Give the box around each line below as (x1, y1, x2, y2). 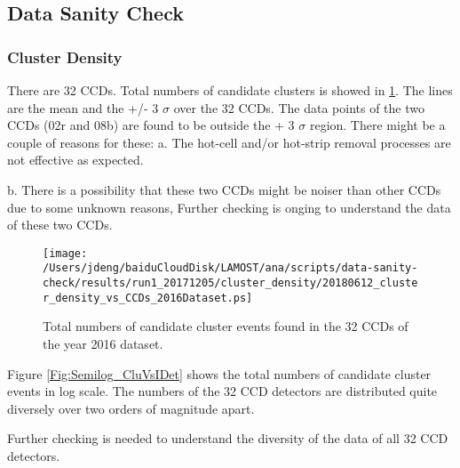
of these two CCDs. (7, 215, 113, 234)
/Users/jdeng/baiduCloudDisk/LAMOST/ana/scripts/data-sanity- (43, 262, 418, 275)
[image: (43, 246, 88, 260)
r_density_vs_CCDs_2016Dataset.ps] (43, 291, 253, 304)
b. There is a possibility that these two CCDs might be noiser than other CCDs (7, 180, 441, 198)
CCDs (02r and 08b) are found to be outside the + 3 (7, 116, 295, 134)
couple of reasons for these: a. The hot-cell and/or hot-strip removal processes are (7, 133, 451, 151)
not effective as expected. (7, 150, 144, 169)
